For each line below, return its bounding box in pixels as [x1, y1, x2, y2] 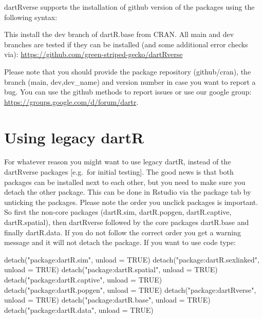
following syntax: [4, 11, 58, 22]
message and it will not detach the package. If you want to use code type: [4, 237, 236, 248]
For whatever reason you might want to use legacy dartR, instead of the [4, 156, 231, 167]
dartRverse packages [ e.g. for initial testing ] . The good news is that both [4, 166, 234, 177]
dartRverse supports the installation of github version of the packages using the [4, 2, 255, 12]
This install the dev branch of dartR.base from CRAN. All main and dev [4, 29, 234, 40]
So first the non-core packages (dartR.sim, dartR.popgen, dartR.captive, [4, 207, 232, 217]
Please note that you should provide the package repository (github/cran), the [4, 66, 251, 77]
